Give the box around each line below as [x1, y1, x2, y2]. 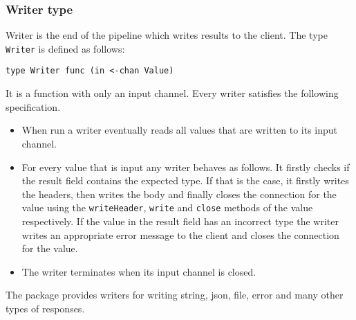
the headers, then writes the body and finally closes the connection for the [21, 186, 337, 201]
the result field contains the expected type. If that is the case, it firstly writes [21, 173, 349, 188]
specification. [6, 99, 61, 114]
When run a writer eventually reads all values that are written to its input [21, 123, 338, 137]
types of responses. [6, 301, 85, 315]
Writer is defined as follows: [6, 41, 125, 55]
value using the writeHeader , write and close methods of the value [21, 200, 313, 215]
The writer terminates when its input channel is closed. [21, 264, 256, 278]
